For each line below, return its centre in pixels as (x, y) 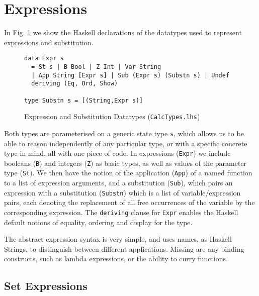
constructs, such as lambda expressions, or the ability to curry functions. (116, 259)
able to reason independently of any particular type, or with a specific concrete (126, 143)
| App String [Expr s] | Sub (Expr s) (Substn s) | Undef (131, 75)
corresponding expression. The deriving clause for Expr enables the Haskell (121, 212)
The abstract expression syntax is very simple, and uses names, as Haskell (118, 239)
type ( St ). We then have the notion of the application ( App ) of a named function (128, 173)
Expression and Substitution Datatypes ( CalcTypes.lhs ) (112, 116)
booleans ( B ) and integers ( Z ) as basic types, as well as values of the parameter (125, 163)
